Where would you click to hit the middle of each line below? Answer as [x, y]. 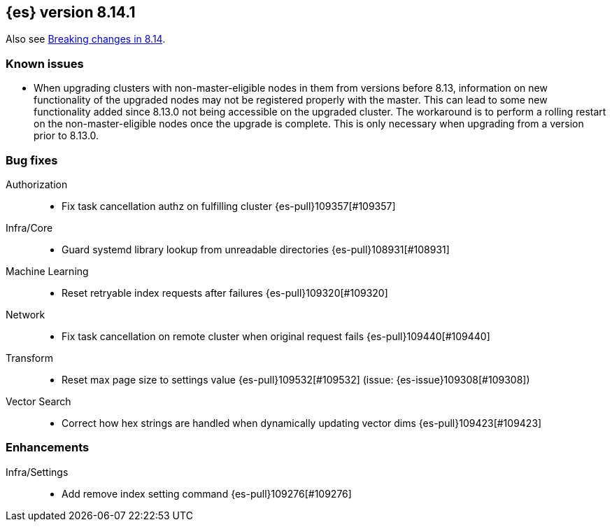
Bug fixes [32, 160]
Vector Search [38, 401]
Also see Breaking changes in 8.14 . [86, 39]
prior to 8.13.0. [66, 136]
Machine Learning [47, 271]
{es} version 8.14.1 [71, 12]
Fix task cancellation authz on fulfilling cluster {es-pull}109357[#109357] [229, 206]
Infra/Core [29, 227]
